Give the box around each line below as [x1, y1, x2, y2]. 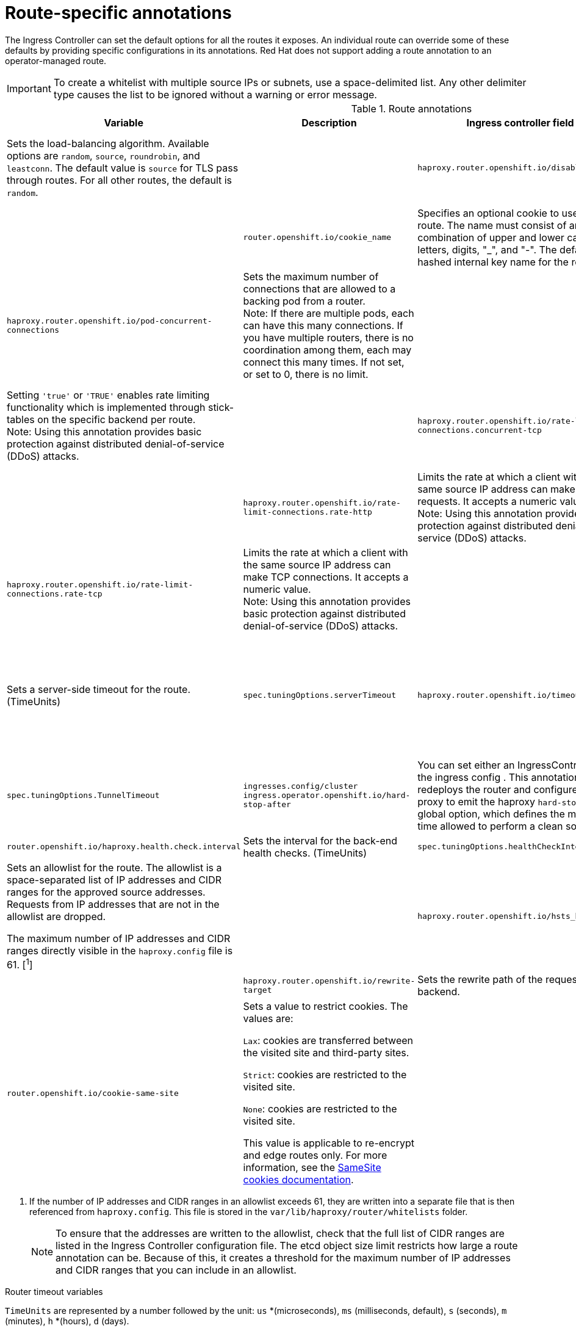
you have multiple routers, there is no [243, 331, 414, 344]
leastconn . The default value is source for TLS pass [7, 161, 239, 174]
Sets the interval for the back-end [243, 834, 398, 847]
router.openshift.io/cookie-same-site [7, 1088, 179, 1098]
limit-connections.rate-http [243, 507, 372, 517]
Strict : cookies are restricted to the [243, 1068, 407, 1081]
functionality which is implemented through [7, 401, 206, 413]
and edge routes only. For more [243, 1149, 387, 1162]
